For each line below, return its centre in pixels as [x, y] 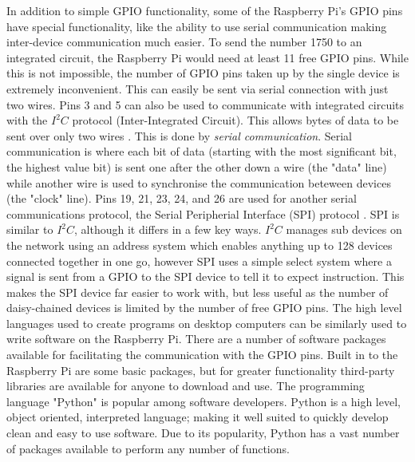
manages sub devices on [344, 229]
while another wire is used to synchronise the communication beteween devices [199, 182]
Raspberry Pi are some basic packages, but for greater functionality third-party [201, 370]
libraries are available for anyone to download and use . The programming [186, 386]
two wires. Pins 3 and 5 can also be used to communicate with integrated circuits [206, 104]
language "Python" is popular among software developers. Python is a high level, [204, 401]
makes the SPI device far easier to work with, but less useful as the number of [198, 292]
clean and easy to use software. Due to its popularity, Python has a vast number [203, 433]
